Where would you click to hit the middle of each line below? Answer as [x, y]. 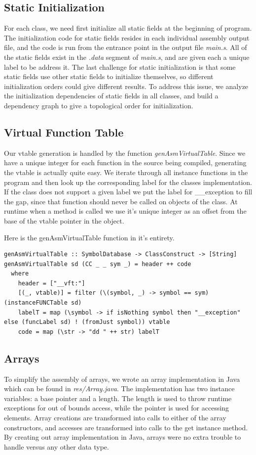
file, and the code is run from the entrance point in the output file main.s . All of [126, 47]
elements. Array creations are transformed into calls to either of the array [115, 418]
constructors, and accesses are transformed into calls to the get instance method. [126, 427]
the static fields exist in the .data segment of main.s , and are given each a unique [127, 57]
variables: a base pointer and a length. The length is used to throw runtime [118, 398]
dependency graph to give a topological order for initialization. [99, 105]
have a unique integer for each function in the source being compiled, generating [125, 162]
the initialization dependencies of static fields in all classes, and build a [111, 96]
